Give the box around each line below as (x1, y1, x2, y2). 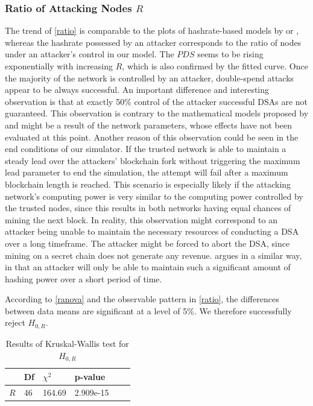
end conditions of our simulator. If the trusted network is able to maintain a (5, 142, 286, 155)
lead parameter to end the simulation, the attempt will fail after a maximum (5, 166, 288, 179)
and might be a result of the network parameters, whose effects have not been (5, 118, 292, 131)
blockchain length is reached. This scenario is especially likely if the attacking (5, 177, 291, 190)
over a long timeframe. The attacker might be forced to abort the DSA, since (5, 236, 290, 249)
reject (5, 316, 25, 329)
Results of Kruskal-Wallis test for (5, 337, 129, 349)
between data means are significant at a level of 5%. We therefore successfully (5, 304, 292, 317)
